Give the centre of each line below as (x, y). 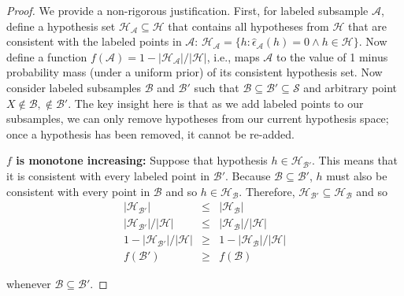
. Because (248, 175)
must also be (357, 175)
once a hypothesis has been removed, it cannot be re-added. (150, 133)
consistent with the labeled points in (94, 41)
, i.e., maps (233, 56)
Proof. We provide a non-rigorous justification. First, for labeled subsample (187, 10)
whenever (29, 284)
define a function (47, 56)
